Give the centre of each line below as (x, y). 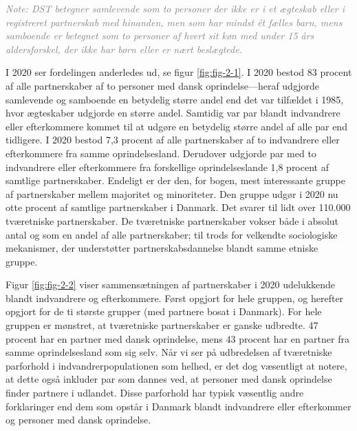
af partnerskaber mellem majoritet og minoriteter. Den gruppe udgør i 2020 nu (172, 193)
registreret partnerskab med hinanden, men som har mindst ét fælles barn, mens (174, 22)
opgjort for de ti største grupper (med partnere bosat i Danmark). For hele (164, 311)
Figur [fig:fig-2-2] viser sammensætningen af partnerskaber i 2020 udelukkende (171, 284)
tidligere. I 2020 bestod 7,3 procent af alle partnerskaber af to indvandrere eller (173, 140)
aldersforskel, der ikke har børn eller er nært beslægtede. (124, 49)
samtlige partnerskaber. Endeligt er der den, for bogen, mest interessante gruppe (176, 180)
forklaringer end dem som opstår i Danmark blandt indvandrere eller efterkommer (178, 406)
